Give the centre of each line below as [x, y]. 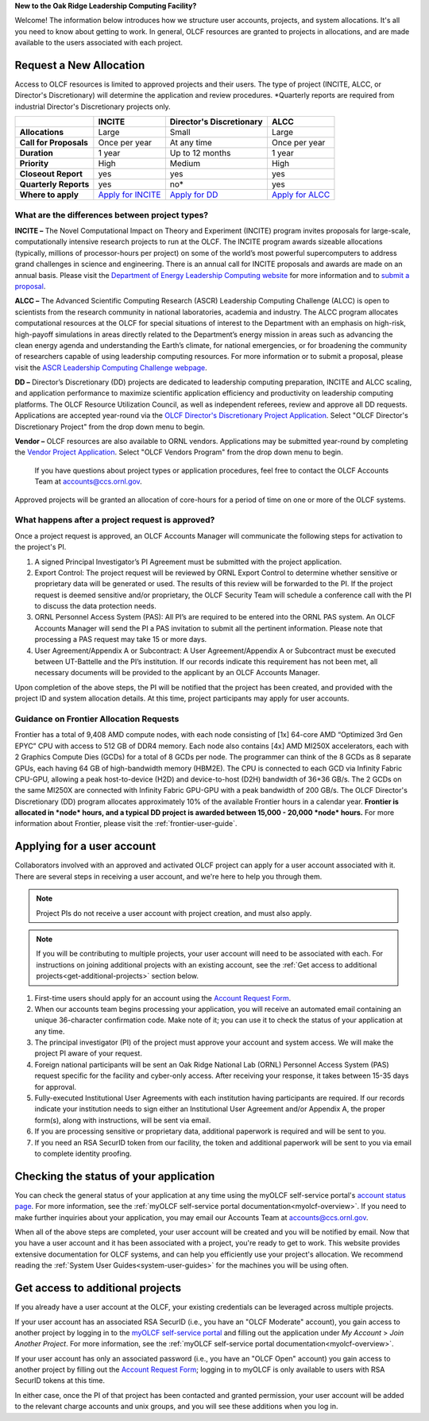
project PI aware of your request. [89, 1053]
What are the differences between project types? [112, 214]
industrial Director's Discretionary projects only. [93, 106]
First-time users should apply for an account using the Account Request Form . [163, 998]
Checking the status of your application [115, 1176]
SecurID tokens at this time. [60, 1380]
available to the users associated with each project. [99, 43]
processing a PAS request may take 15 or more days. [121, 639]
